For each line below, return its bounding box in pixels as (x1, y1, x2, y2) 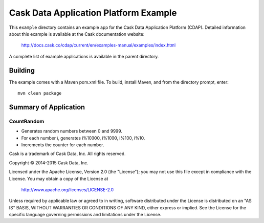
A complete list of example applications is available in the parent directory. (9, 53, 159, 59)
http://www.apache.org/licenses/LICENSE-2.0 (21, 186, 114, 193)
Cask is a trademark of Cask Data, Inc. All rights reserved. (9, 151, 126, 156)
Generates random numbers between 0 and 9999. (21, 128, 122, 134)
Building (9, 66, 35, 74)
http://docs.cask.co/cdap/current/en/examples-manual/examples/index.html (21, 42, 176, 48)
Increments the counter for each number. (21, 142, 105, 148)
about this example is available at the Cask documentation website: (9, 31, 145, 37)
